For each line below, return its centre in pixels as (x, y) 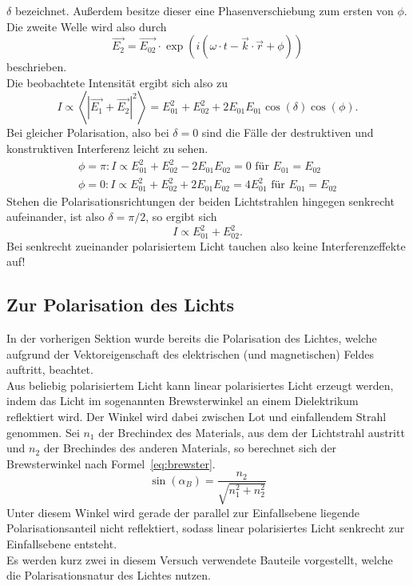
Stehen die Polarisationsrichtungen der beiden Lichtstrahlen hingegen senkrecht (201, 201)
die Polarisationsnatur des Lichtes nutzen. (109, 575)
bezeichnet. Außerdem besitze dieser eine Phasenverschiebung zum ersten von (204, 10)
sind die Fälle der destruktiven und (288, 132)
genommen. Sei (43, 432)
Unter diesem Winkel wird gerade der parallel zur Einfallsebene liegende (183, 512)
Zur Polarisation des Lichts (121, 305)
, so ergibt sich (181, 217)
